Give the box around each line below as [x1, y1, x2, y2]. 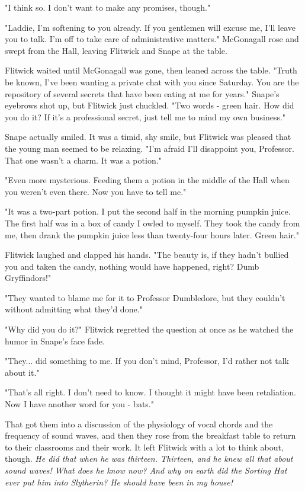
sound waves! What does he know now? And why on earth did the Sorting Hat [5, 464, 287, 476]
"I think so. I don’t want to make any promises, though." [5, 1, 211, 13]
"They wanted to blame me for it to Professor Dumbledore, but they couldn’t [5, 291, 285, 303]
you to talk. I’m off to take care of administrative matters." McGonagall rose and [5, 33, 299, 45]
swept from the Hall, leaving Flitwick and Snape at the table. [5, 44, 227, 56]
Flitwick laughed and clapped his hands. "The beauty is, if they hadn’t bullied [5, 248, 289, 261]
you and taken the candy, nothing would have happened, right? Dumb [5, 260, 259, 272]
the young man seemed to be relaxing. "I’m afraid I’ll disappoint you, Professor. [5, 142, 294, 154]
